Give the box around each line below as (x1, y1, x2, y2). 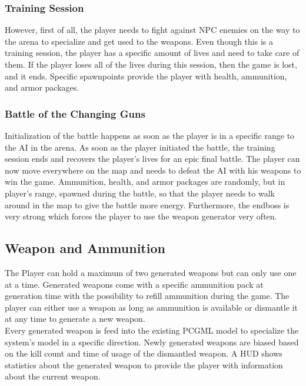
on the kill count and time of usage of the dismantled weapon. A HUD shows (5, 347, 282, 360)
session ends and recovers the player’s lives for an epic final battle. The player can (5, 152, 300, 165)
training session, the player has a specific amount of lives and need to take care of (5, 46, 300, 59)
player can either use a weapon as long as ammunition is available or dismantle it (5, 301, 298, 313)
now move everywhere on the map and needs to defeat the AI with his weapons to (5, 164, 301, 176)
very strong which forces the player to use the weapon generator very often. (5, 210, 277, 222)
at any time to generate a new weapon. (5, 312, 145, 325)
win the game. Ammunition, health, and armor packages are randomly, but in (5, 175, 285, 188)
